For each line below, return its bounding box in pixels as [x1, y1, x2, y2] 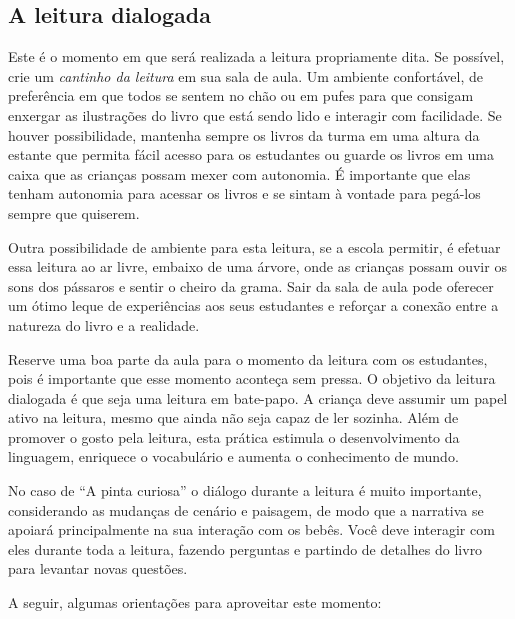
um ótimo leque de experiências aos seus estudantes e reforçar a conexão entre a [8, 295, 499, 316]
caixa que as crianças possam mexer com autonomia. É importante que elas [8, 163, 471, 184]
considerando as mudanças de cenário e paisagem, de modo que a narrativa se [8, 499, 484, 520]
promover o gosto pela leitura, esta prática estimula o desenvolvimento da [8, 426, 460, 447]
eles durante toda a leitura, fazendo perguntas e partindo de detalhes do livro [8, 538, 483, 559]
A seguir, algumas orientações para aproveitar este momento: [8, 592, 382, 613]
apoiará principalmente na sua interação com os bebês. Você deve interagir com [8, 519, 495, 540]
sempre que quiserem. [8, 202, 140, 223]
